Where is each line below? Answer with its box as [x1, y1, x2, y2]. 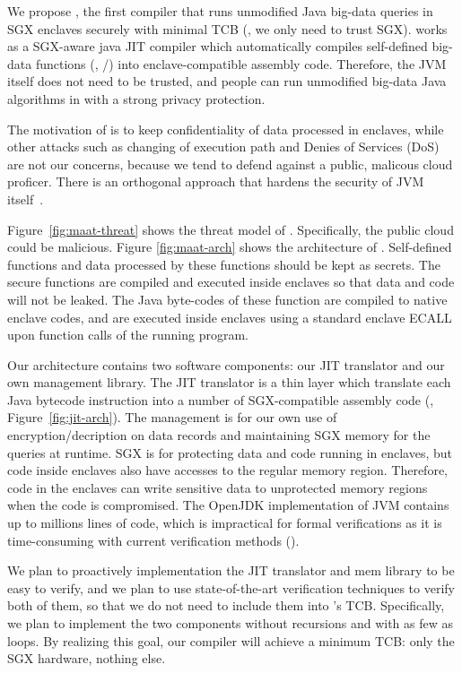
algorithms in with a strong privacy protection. [7, 89, 266, 108]
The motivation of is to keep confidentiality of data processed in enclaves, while [7, 119, 444, 138]
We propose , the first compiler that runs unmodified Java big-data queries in [7, 2, 433, 20]
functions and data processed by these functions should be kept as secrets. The [7, 255, 440, 273]
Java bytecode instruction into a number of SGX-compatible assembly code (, [7, 390, 434, 409]
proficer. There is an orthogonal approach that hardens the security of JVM [7, 172, 424, 191]
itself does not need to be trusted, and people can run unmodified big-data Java [7, 72, 447, 91]
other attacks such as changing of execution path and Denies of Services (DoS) [7, 137, 440, 156]
